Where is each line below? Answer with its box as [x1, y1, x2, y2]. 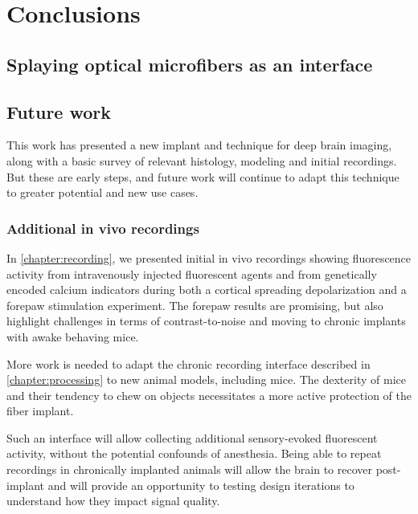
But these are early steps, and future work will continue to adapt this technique [6, 168, 400, 185]
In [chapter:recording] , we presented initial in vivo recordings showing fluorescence [6, 249, 412, 266]
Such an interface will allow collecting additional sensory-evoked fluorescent [6, 429, 378, 446]
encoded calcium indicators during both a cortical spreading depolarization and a [6, 281, 407, 298]
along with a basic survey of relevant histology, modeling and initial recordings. [6, 152, 397, 169]
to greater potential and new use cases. [6, 184, 199, 201]
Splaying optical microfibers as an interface [6, 51, 373, 76]
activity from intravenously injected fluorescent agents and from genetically [6, 265, 377, 282]
